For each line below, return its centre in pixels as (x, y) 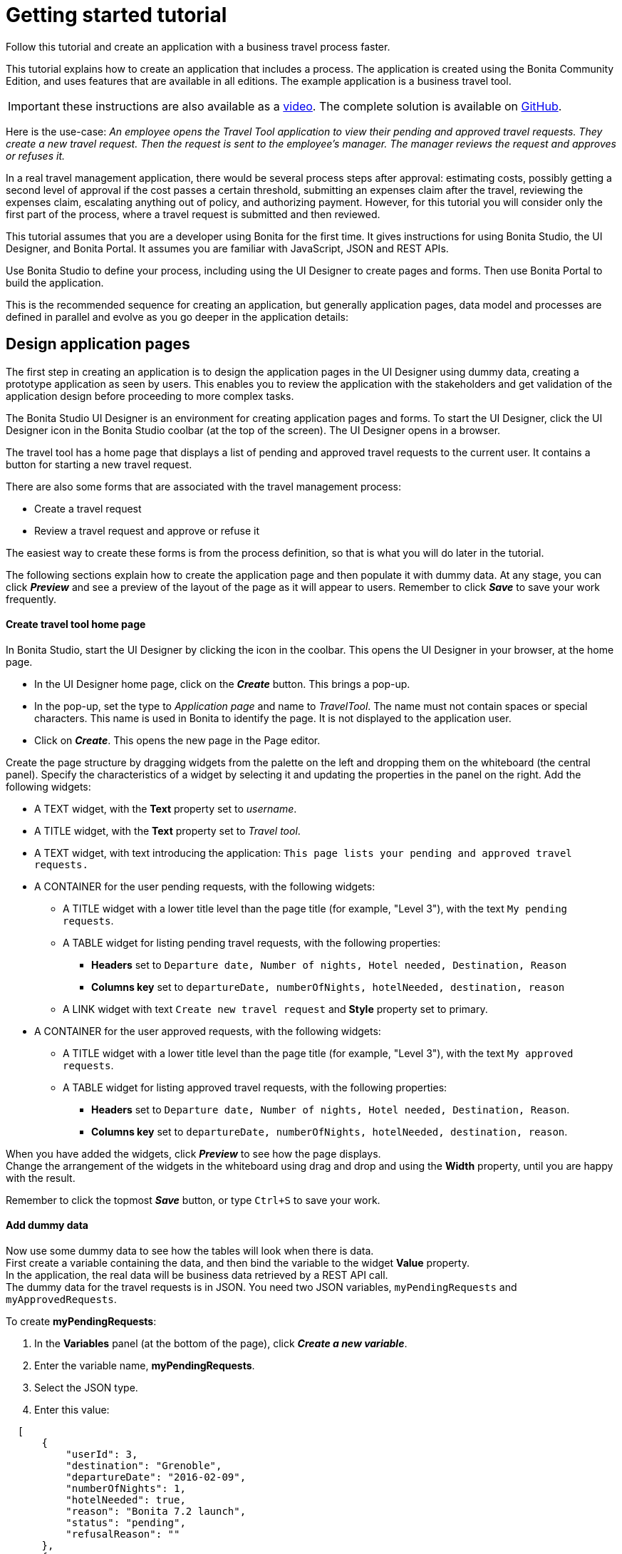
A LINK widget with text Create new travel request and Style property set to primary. (275, 1009)
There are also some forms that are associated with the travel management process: (204, 486)
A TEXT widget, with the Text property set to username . (166, 808)
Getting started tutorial (116, 15)
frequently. (31, 599)
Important (34, 106)
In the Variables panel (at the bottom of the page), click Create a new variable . (221, 1344)
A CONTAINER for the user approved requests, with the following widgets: (208, 1031)
